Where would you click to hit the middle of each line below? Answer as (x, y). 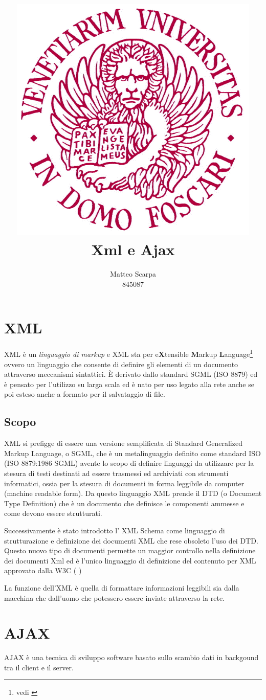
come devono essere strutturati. (53, 513)
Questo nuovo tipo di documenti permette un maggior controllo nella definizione (130, 550)
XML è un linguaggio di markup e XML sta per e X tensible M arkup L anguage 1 (129, 353)
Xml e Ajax (133, 249)
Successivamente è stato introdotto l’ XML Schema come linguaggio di (115, 530)
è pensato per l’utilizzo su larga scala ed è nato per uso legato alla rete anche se (129, 384)
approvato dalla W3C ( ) (43, 570)
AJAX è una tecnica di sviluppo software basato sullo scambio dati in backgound (131, 657)
